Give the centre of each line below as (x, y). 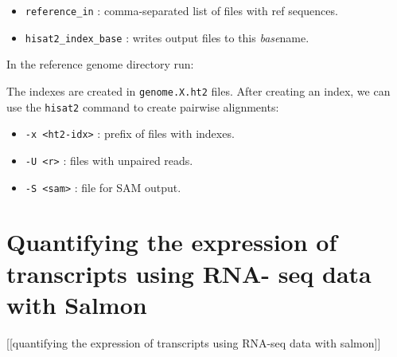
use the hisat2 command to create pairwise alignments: (143, 106)
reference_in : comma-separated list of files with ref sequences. (181, 10)
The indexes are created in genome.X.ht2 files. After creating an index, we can (198, 90)
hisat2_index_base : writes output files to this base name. (167, 37)
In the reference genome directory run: (100, 64)
